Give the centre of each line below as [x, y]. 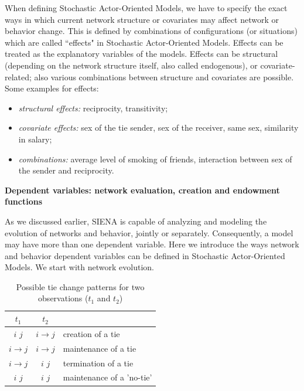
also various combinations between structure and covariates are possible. [164, 76]
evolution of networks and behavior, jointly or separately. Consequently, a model [149, 232]
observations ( [63, 298]
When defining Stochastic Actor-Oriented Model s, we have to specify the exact [146, 8]
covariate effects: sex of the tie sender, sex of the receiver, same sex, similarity [158, 127]
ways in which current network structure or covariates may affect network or [142, 19]
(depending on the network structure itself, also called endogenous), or [131, 65]
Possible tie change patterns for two [80, 286]
